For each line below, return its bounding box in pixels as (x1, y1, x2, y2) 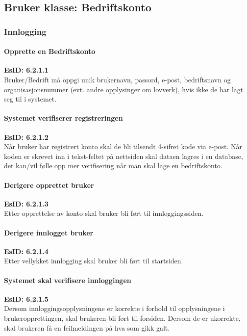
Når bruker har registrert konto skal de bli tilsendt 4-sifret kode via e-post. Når (4, 141, 243, 152)
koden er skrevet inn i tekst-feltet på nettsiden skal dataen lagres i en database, (4, 151, 243, 161)
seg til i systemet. (4, 94, 57, 104)
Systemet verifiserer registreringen (4, 113, 123, 123)
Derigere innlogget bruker (4, 227, 94, 237)
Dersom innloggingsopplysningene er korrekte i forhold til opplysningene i (4, 303, 225, 313)
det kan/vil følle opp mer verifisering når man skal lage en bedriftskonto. (4, 160, 222, 171)
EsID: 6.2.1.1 (4, 65, 49, 75)
